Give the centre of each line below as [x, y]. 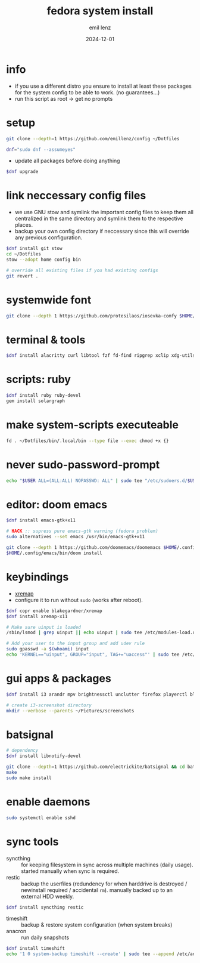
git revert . [22, 276]
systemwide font [49, 300]
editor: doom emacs [57, 504]
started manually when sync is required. [70, 871]
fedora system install [100, 11]
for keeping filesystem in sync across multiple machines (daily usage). [107, 865]
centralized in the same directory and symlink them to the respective [99, 218]
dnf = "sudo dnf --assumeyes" [41, 149]
